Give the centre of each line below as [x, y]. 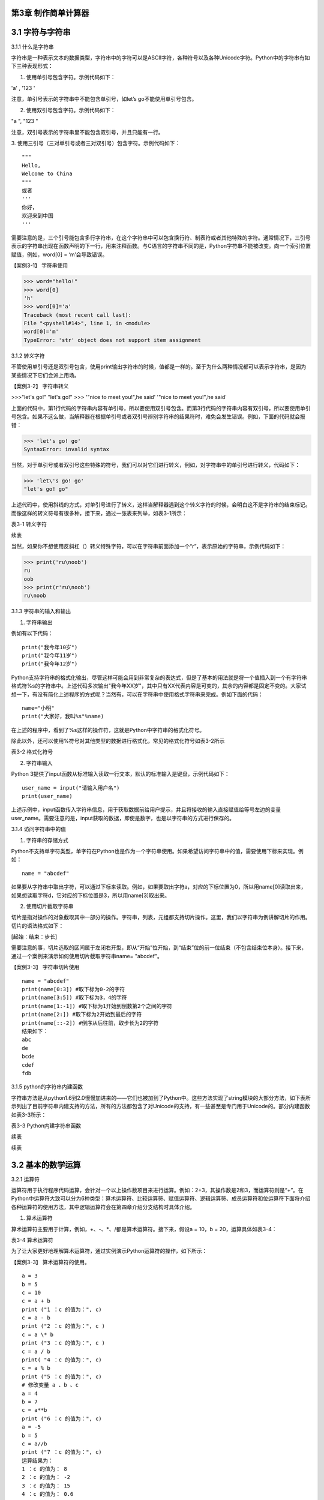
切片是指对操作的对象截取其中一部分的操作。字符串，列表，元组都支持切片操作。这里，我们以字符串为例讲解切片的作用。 [161, 917]
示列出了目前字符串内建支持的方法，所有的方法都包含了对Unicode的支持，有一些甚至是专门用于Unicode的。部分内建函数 [160, 1106]
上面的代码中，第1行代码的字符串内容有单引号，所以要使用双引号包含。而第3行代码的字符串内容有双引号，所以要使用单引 [161, 408]
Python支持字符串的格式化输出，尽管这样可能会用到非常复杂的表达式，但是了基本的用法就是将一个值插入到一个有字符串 [159, 677]
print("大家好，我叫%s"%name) [63, 716]
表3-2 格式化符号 [32, 752]
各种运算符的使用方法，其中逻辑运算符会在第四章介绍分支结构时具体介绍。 [103, 1207]
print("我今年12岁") [50, 664]
